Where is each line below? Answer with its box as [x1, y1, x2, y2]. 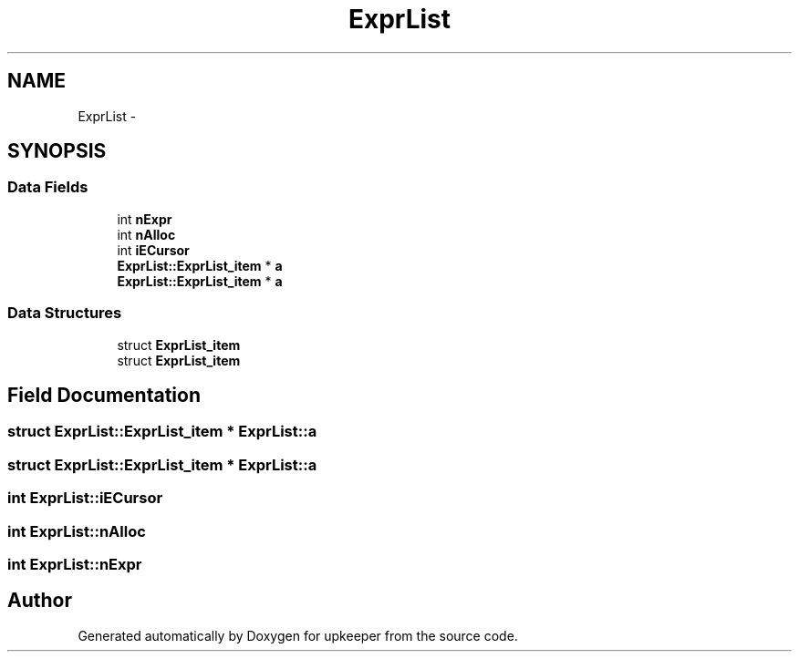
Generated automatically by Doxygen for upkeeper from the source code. [78, 627, 518, 644]
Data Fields [7, 178, 88, 197]
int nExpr [117, 211, 172, 227]
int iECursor [117, 242, 190, 258]
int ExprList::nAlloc [7, 521, 146, 541]
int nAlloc [117, 226, 176, 242]
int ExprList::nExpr [7, 554, 142, 573]
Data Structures [7, 304, 122, 323]
